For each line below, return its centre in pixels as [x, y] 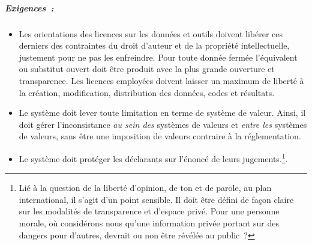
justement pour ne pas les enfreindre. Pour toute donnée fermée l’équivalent [158, 57]
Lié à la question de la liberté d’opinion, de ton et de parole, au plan [145, 188]
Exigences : [29, 8]
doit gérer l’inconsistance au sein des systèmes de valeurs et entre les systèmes [163, 124]
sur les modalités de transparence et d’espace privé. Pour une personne [149, 211]
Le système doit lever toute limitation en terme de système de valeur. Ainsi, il [162, 113]
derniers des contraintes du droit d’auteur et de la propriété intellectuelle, [154, 45]
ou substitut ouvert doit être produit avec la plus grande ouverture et [147, 69]
